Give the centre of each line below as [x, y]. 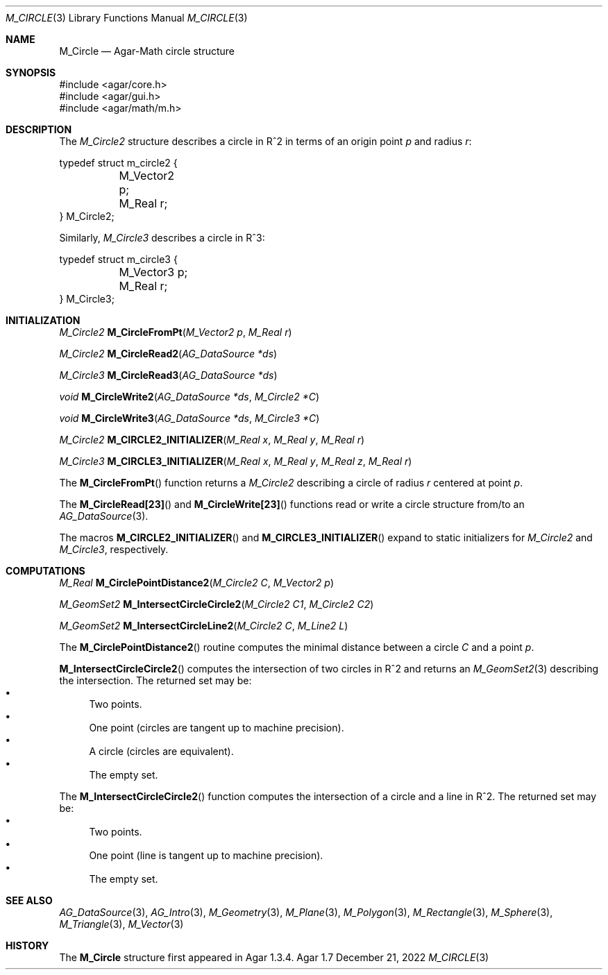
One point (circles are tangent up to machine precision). [217, 728]
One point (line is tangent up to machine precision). [206, 855]
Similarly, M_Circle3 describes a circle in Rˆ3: [162, 238]
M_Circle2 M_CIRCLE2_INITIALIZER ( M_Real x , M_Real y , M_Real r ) [212, 440]
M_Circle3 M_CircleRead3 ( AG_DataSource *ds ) [168, 375]
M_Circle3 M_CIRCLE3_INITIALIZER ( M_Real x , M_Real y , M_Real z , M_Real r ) [236, 461]
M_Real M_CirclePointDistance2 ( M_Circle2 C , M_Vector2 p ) [197, 583]
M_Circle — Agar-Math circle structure [147, 51]
